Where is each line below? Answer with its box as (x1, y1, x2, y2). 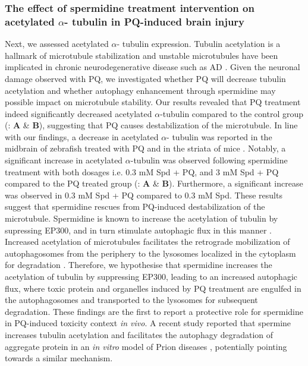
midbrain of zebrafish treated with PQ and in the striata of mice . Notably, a (5, 142, 286, 154)
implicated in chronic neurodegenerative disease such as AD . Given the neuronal (5, 61, 300, 73)
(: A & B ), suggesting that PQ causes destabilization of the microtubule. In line (5, 119, 298, 131)
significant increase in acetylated (5, 154, 123, 166)
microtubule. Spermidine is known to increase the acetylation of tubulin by (5, 212, 278, 225)
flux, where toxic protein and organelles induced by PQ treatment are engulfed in (5, 282, 301, 294)
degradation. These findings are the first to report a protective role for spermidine (5, 305, 303, 317)
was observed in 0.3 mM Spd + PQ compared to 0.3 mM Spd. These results (5, 188, 282, 201)
